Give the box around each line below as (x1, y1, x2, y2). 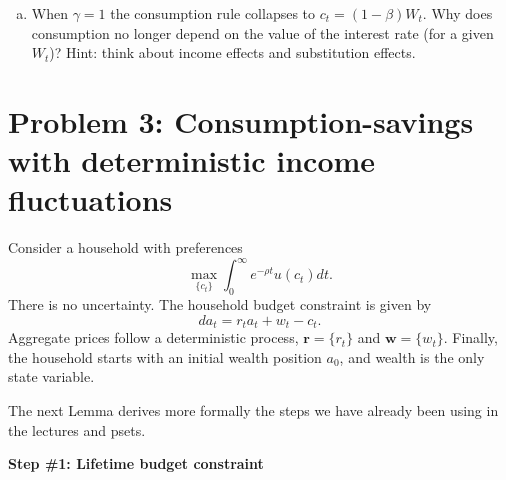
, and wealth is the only (339, 346, 485, 367)
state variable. (8, 366, 95, 387)
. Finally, (443, 327, 498, 348)
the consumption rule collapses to (110, 3, 316, 23)
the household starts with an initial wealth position (8, 346, 322, 367)
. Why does (422, 3, 493, 23)
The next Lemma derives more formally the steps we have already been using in (8, 400, 499, 420)
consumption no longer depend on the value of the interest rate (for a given (31, 22, 494, 43)
